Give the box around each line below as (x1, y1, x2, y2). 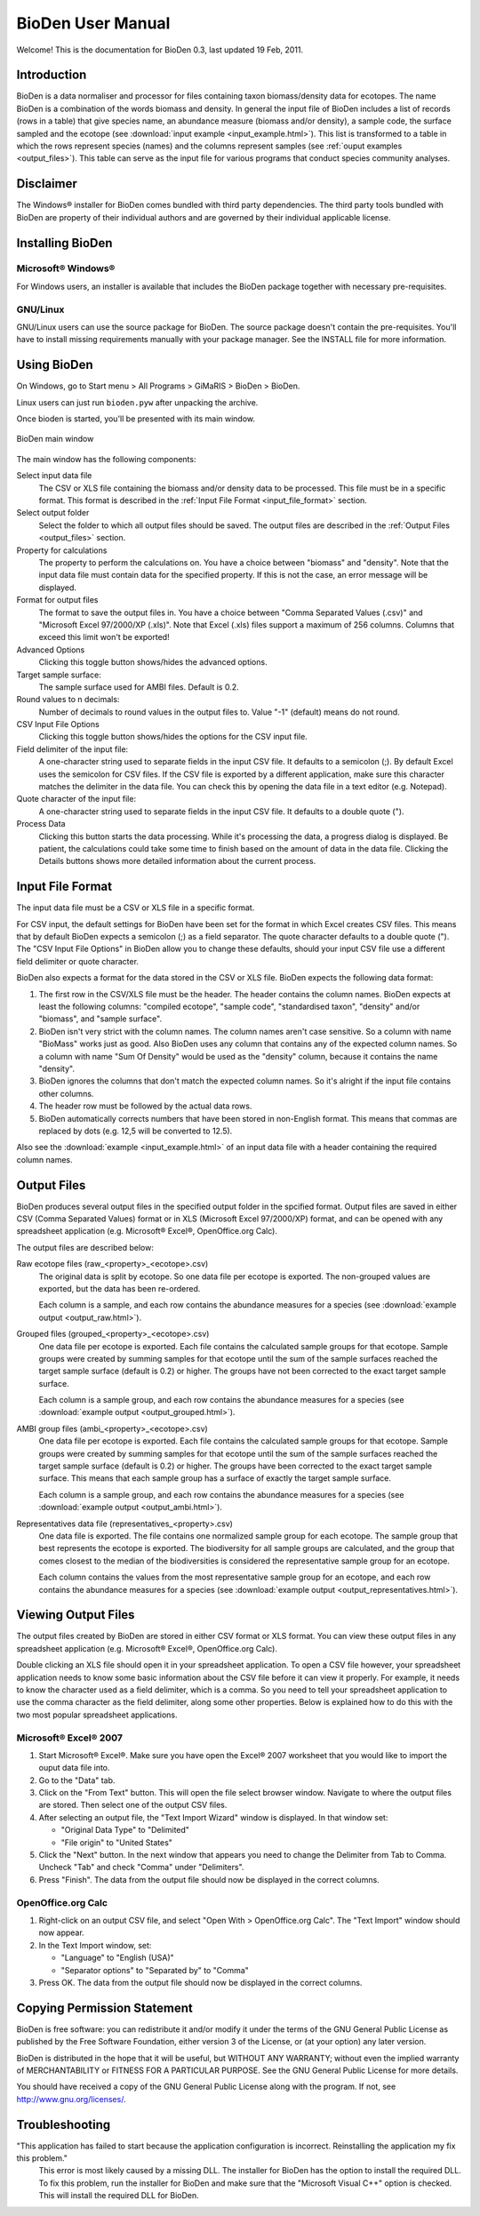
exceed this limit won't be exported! (38, 632, 170, 643)
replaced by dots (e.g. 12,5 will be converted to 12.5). (38, 1125, 233, 1136)
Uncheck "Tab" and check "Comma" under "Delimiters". (38, 1862, 244, 1873)
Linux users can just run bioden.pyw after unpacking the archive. (16, 396, 259, 408)
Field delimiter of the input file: (16, 743, 129, 755)
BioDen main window (16, 434, 94, 444)
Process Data (16, 819, 66, 829)
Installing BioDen (16, 236, 113, 251)
